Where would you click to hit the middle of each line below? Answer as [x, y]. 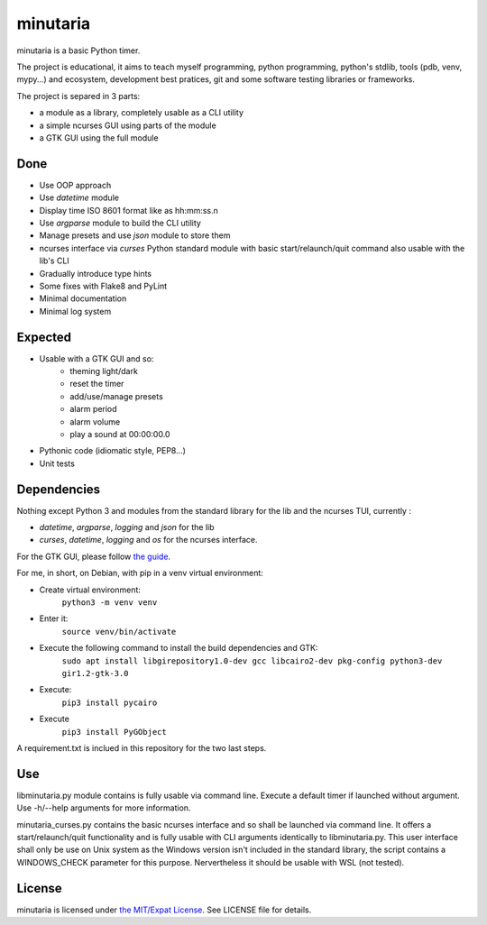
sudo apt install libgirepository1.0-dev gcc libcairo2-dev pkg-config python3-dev [252, 661]
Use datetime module [79, 197]
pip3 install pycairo [110, 702]
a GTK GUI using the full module [99, 137]
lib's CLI [54, 261]
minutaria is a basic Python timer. [78, 50]
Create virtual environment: [90, 590]
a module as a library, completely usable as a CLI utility [141, 113]
